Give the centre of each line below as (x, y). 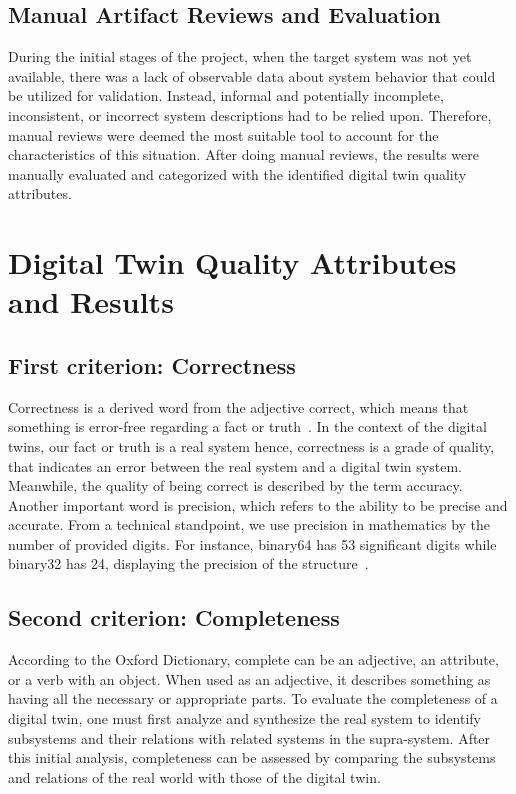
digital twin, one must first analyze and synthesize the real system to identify (245, 718)
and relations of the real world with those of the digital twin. (194, 776)
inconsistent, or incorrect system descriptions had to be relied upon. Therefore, (250, 114)
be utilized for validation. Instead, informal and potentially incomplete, (226, 95)
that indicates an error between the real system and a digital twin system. (235, 465)
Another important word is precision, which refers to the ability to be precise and (258, 504)
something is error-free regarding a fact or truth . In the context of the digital (247, 426)
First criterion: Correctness (152, 364)
